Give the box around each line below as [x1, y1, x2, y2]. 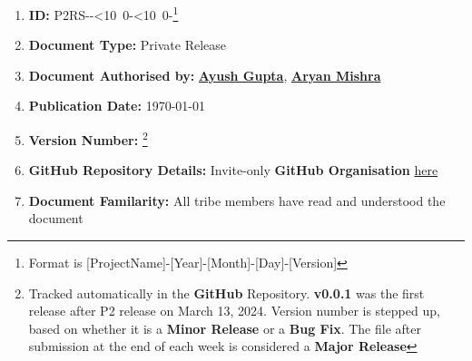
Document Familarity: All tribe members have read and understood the [28, 190, 446, 210]
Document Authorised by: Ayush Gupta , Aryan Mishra [28, 65, 381, 84]
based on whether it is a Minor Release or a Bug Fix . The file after [28, 318, 421, 337]
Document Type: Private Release [28, 35, 227, 54]
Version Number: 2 [28, 128, 148, 149]
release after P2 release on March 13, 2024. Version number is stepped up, [28, 301, 440, 320]
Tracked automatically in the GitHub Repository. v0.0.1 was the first [28, 283, 425, 302]
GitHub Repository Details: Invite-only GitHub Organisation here [28, 161, 438, 180]
